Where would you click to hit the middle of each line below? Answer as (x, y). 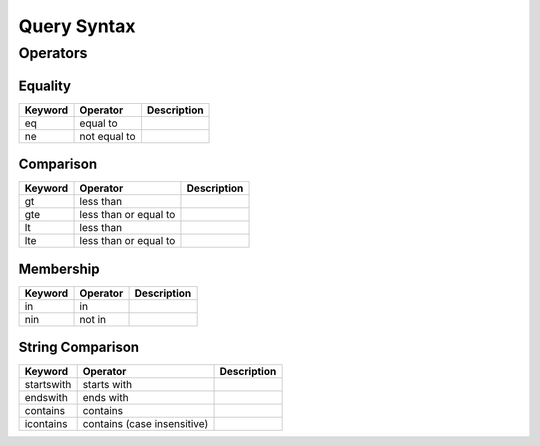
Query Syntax (77, 26)
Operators (53, 53)
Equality (45, 85)
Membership (59, 268)
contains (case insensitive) (145, 424)
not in (93, 319)
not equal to (107, 136)
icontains (46, 424)
